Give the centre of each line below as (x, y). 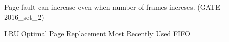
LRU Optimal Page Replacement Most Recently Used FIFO (97, 34)
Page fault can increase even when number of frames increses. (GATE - (115, 7)
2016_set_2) (24, 16)
